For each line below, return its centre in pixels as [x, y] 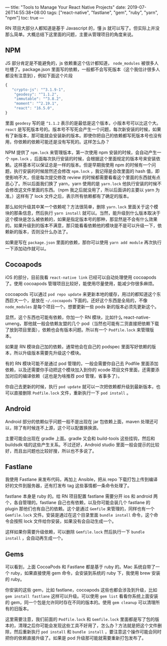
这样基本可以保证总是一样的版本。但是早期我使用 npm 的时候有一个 [83, 165]
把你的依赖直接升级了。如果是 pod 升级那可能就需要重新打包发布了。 [76, 638]
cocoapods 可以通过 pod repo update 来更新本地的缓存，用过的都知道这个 [81, 294]
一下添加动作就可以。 [27, 248]
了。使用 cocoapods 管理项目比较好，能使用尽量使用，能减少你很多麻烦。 [81, 283]
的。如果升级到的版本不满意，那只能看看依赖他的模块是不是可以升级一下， [81, 225]
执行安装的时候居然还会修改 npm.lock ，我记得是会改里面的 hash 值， [84, 171]
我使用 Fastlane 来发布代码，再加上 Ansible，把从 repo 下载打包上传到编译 [82, 480]
